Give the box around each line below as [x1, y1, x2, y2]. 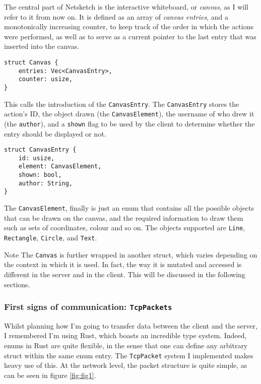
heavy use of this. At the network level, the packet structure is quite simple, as [4, 360, 247, 370]
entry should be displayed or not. [4, 128, 106, 139]
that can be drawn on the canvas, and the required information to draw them [4, 212, 243, 223]
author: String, [18, 179, 73, 187]
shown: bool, [18, 171, 62, 179]
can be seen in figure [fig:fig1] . [4, 369, 96, 380]
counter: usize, [18, 76, 73, 83]
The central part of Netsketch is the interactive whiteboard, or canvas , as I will [4, 2, 248, 12]
